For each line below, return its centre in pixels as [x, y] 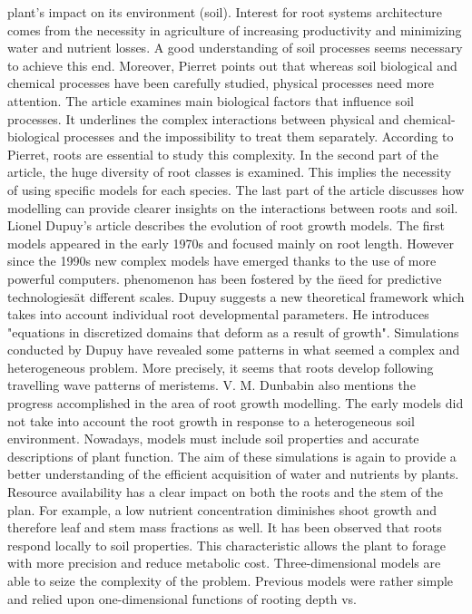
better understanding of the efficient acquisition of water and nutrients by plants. [233, 474]
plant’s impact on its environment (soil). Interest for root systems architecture [225, 12]
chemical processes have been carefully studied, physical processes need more [221, 83]
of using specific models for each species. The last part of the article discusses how [236, 189]
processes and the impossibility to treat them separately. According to [259, 136]
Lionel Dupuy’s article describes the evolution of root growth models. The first [226, 225]
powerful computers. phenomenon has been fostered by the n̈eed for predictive [225, 278]
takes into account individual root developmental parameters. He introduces [218, 314]
